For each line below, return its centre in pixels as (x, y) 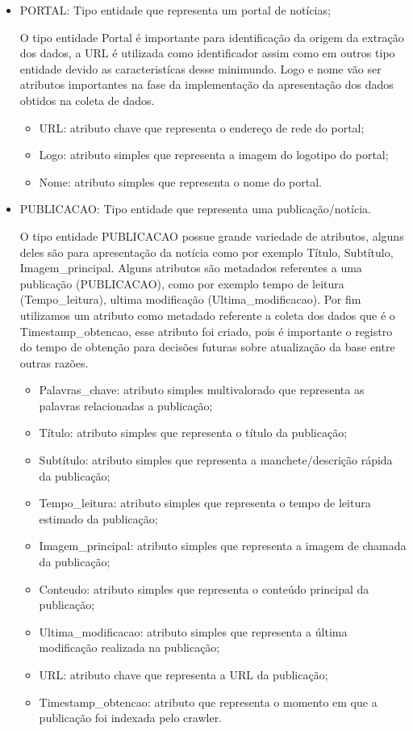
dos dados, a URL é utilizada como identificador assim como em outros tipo (207, 53)
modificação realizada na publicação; (129, 647)
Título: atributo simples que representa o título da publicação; (193, 433)
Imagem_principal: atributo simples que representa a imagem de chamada (223, 546)
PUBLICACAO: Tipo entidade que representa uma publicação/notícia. (195, 209)
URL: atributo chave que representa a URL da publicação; (184, 674)
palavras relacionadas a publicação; (126, 405)
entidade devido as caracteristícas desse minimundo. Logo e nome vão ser (200, 68)
